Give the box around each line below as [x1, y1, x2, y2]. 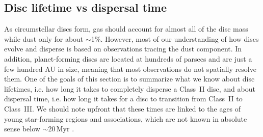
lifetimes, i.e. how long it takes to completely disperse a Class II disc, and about [4, 83, 255, 94]
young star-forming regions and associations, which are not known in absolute [4, 113, 247, 124]
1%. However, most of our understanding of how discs [91, 33, 259, 44]
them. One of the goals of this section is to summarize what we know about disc [4, 73, 255, 84]
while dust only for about [4, 33, 84, 44]
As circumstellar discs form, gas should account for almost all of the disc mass [4, 23, 248, 34]
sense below [4, 123, 40, 134]
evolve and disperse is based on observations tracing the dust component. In [4, 43, 242, 54]
